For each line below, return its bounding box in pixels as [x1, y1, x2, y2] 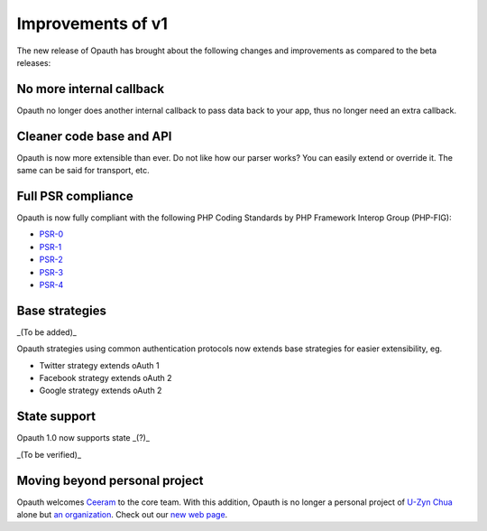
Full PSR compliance [16, 188, 134, 203]
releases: [16, 57, 51, 68]
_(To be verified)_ [16, 449, 81, 460]
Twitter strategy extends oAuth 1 [39, 359, 160, 370]
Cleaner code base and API [16, 128, 172, 144]
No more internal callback [16, 81, 165, 97]
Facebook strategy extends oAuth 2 [39, 373, 172, 384]
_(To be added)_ [16, 326, 77, 338]
